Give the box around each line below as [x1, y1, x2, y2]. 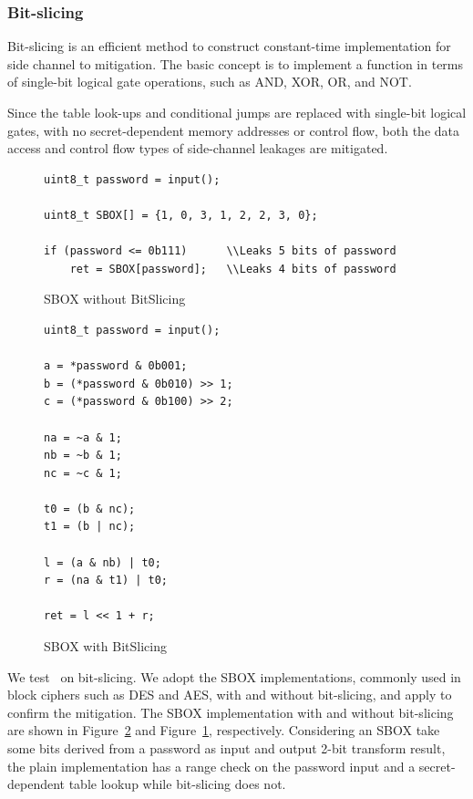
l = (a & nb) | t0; [44, 555, 161, 569]
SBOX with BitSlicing [44, 637, 167, 656]
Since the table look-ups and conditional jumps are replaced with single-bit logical [7, 103, 467, 121]
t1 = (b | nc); [44, 520, 136, 534]
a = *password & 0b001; [44, 359, 188, 373]
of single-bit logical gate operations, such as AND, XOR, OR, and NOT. [7, 72, 412, 91]
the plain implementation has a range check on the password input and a [7, 756, 416, 775]
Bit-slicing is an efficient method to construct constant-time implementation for [7, 36, 451, 56]
